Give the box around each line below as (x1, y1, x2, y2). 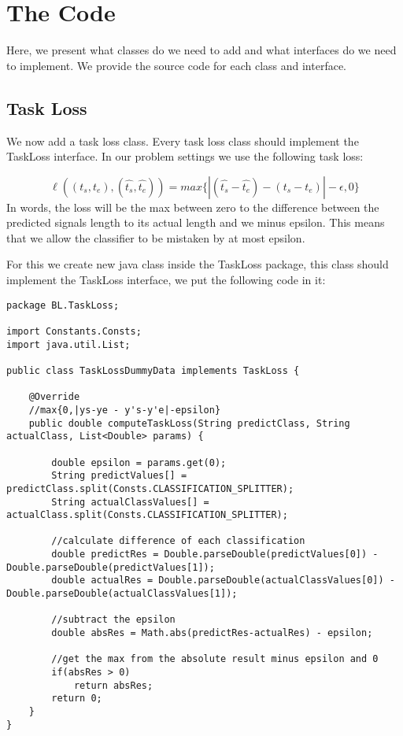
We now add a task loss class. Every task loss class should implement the (6, 132, 359, 149)
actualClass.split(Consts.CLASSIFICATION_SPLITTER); (6, 509, 288, 521)
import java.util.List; (6, 338, 131, 350)
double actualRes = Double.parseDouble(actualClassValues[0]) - (51, 575, 395, 586)
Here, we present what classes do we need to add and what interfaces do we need (6, 42, 397, 58)
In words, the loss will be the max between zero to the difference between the (6, 198, 379, 215)
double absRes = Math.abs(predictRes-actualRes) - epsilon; (51, 627, 373, 639)
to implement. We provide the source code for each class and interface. (6, 57, 347, 73)
